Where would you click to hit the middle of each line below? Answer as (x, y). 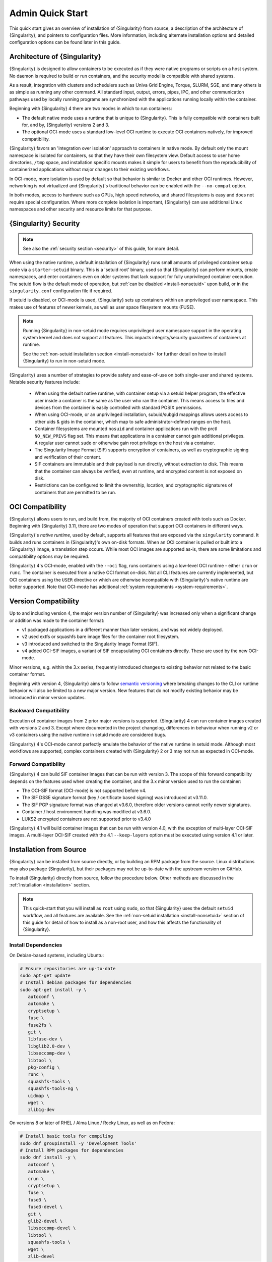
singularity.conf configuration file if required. (61, 291)
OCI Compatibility (38, 507)
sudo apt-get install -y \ (53, 990)
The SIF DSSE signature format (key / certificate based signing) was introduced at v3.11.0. (115, 798)
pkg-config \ (44, 1067)
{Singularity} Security (45, 224)
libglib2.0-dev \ (49, 1046)
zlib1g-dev (41, 1110)
